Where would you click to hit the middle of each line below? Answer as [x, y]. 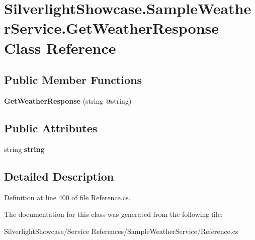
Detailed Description [59, 176]
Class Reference [60, 48]
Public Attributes [51, 128]
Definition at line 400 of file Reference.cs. [67, 197]
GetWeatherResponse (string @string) [68, 100]
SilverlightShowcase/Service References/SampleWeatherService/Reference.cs [121, 231]
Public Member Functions [73, 80]
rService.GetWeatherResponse [112, 28]
